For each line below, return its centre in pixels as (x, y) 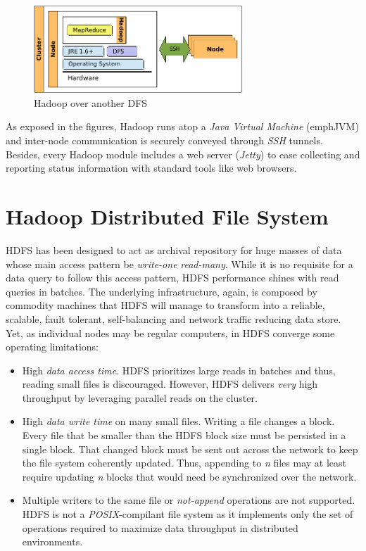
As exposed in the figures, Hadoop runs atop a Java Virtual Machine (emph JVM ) (182, 126)
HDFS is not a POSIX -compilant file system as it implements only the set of (188, 514)
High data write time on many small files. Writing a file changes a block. (178, 421)
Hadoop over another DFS (91, 102)
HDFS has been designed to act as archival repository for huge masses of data (174, 249)
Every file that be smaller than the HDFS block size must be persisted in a (184, 435)
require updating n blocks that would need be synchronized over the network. (189, 476)
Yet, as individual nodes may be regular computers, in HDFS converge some (170, 332)
